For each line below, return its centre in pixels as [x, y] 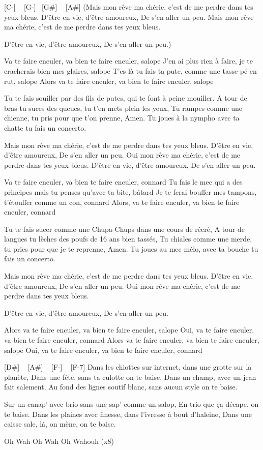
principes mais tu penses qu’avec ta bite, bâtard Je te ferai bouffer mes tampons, [130, 191]
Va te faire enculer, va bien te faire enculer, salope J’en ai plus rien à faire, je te [129, 61]
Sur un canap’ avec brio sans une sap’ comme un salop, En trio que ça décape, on [131, 404]
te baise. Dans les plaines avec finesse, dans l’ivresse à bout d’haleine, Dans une [128, 414]
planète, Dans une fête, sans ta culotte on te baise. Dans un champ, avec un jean [130, 377]
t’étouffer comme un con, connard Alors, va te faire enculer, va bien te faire [122, 202]
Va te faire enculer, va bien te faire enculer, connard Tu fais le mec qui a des [123, 182]
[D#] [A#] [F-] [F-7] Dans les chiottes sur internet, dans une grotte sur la [128, 367]
